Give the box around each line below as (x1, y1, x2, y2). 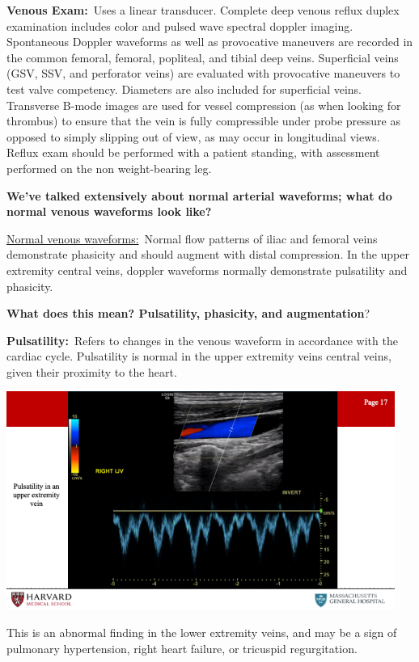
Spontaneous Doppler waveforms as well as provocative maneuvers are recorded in (6, 33, 413, 50)
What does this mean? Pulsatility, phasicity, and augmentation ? (6, 305, 370, 322)
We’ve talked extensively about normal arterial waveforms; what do (6, 187, 392, 204)
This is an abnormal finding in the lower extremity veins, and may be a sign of (6, 624, 397, 641)
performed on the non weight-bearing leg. (6, 159, 212, 176)
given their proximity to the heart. (6, 363, 177, 380)
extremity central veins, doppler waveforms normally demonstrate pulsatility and (6, 261, 408, 278)
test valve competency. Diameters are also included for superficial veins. (6, 80, 362, 97)
